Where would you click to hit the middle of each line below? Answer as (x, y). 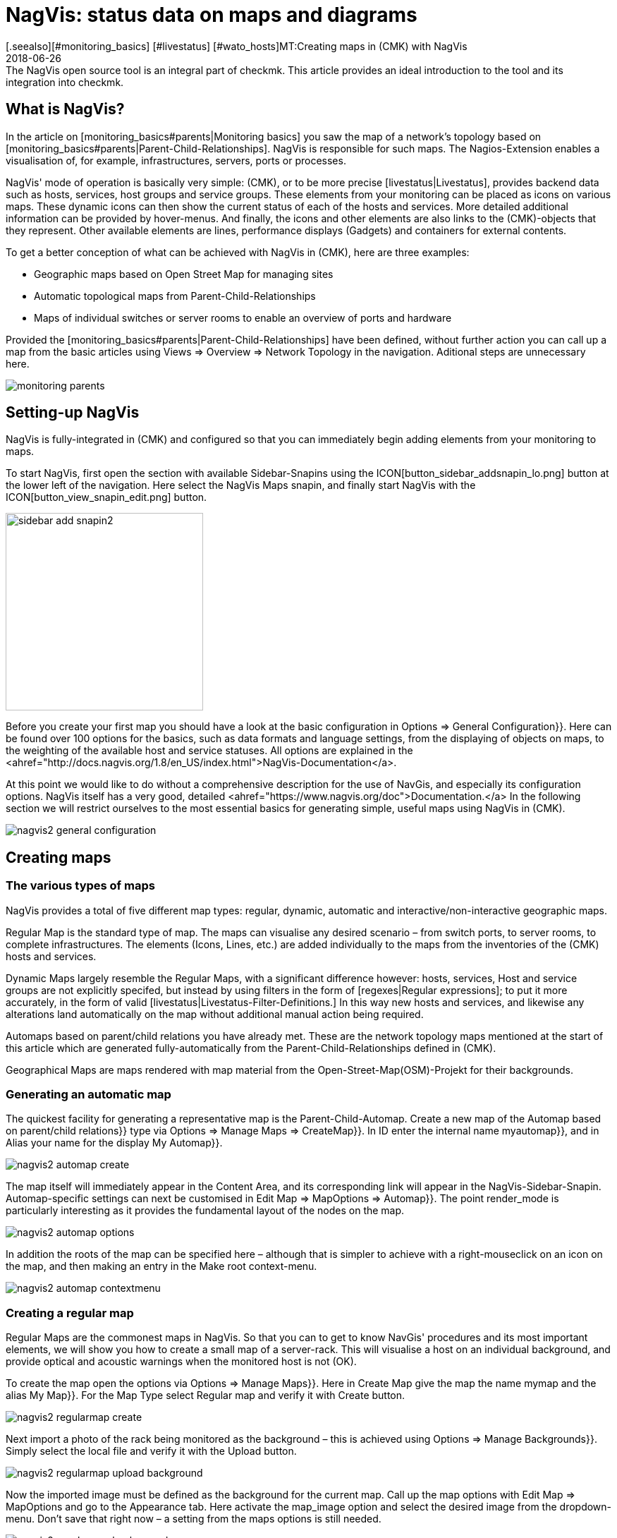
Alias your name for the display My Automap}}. (114, 1143)
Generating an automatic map (88, 1095)
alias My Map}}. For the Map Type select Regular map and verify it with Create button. (206, 1395)
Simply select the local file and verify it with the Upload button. (151, 1451)
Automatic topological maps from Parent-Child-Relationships (175, 296)
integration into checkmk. (65, 82)
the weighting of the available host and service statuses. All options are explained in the (209, 751)
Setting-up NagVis (73, 413)
